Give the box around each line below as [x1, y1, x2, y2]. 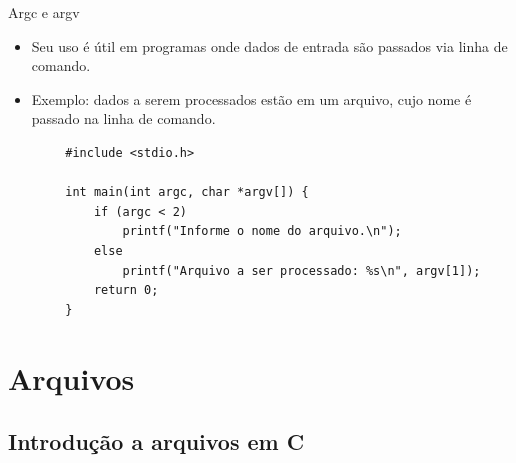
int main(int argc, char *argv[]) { [65, 185, 309, 200]
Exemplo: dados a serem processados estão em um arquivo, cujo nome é [31, 88, 472, 109]
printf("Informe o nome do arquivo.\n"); [122, 224, 402, 239]
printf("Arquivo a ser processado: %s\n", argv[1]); [122, 263, 481, 278]
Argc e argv [8, 2, 80, 22]
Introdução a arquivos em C [8, 426, 305, 457]
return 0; [93, 283, 159, 298]
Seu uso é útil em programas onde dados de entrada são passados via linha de [31, 35, 508, 56]
